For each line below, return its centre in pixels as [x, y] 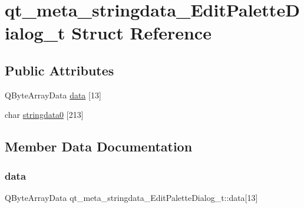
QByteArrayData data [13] [53, 95]
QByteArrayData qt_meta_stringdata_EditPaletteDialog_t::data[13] [131, 197]
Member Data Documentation [99, 146]
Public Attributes [60, 70]
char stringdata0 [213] [44, 115]
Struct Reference [141, 33]
